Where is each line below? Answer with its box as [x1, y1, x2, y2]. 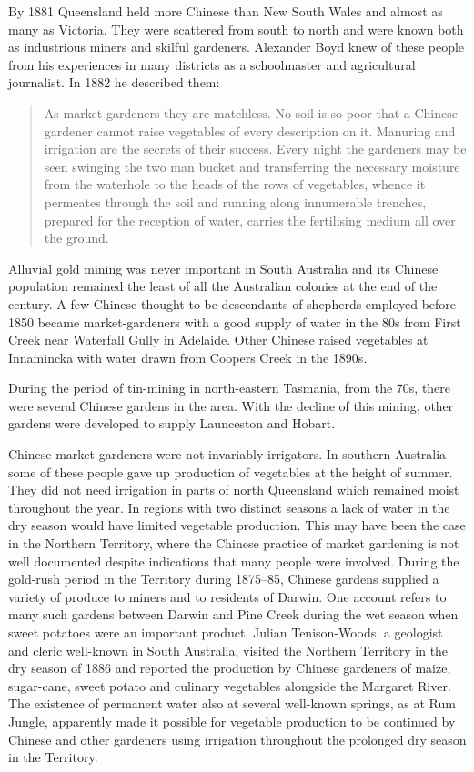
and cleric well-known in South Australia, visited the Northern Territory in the [8, 640, 449, 659]
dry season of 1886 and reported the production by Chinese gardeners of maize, [8, 658, 451, 677]
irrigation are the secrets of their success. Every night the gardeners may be [44, 139, 467, 158]
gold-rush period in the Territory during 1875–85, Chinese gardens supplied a [8, 569, 439, 588]
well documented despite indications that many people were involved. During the [8, 551, 459, 570]
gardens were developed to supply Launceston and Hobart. [8, 414, 336, 433]
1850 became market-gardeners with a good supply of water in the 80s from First [8, 312, 461, 331]
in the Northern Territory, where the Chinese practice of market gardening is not [8, 534, 459, 553]
